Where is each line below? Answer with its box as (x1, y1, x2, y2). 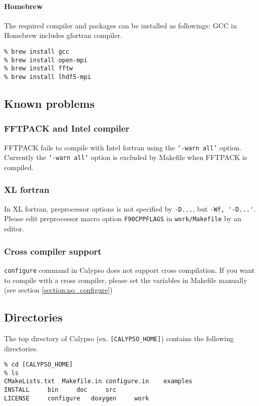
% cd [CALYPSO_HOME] (4, 361, 73, 369)
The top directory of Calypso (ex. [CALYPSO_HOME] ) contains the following (4, 333, 234, 343)
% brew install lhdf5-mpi (4, 73, 91, 80)
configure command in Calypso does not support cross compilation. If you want (4, 264, 255, 275)
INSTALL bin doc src (4, 386, 116, 394)
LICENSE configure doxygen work (4, 394, 149, 402)
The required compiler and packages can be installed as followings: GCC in (4, 20, 237, 30)
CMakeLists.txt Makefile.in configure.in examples (4, 378, 193, 385)
